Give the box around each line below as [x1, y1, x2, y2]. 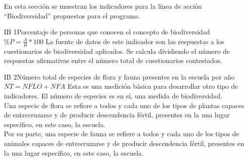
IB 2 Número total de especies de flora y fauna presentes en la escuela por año [4, 71, 235, 81]
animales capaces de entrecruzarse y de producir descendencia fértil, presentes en [4, 138, 244, 148]
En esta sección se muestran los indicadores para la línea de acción [4, 1, 202, 11]
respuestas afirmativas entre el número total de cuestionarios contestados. [4, 55, 222, 65]
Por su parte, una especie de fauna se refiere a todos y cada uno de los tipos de [4, 129, 239, 139]
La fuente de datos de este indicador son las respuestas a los [46, 36, 225, 46]
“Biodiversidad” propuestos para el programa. [4, 10, 140, 20]
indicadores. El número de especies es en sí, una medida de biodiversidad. [4, 90, 222, 100]
